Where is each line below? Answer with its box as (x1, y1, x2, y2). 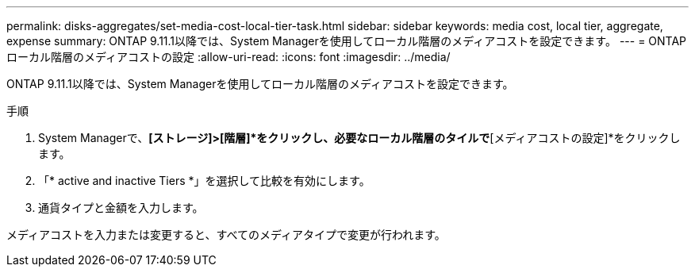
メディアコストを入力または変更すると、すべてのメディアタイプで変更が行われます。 (6, 228, 446, 241)
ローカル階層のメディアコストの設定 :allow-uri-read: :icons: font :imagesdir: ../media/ (6, 50, 451, 63)
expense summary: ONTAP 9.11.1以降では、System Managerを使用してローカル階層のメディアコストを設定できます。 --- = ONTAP (6, 34, 687, 48)
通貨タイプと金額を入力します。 (38, 201, 204, 214)
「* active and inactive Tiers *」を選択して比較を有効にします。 (38, 174, 371, 187)
